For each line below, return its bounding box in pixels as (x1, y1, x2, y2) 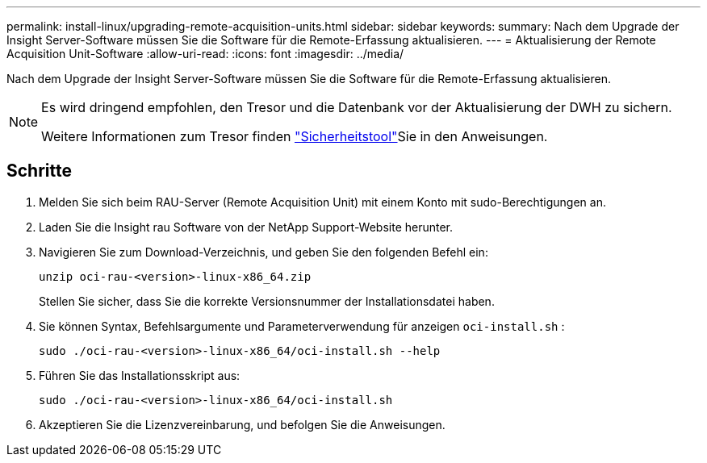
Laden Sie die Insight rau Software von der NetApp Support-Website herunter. (39, 219, 454, 234)
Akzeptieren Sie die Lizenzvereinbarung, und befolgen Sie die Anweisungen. (39, 417, 446, 432)
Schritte (6, 161, 72, 181)
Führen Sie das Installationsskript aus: (39, 368, 241, 382)
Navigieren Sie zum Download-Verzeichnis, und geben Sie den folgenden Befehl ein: (39, 244, 488, 259)
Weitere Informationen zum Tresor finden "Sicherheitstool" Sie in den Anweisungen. (41, 128, 548, 144)
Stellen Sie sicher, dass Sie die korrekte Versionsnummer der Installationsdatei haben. (39, 294, 495, 308)
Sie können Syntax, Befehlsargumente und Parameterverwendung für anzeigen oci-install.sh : (39, 319, 565, 333)
